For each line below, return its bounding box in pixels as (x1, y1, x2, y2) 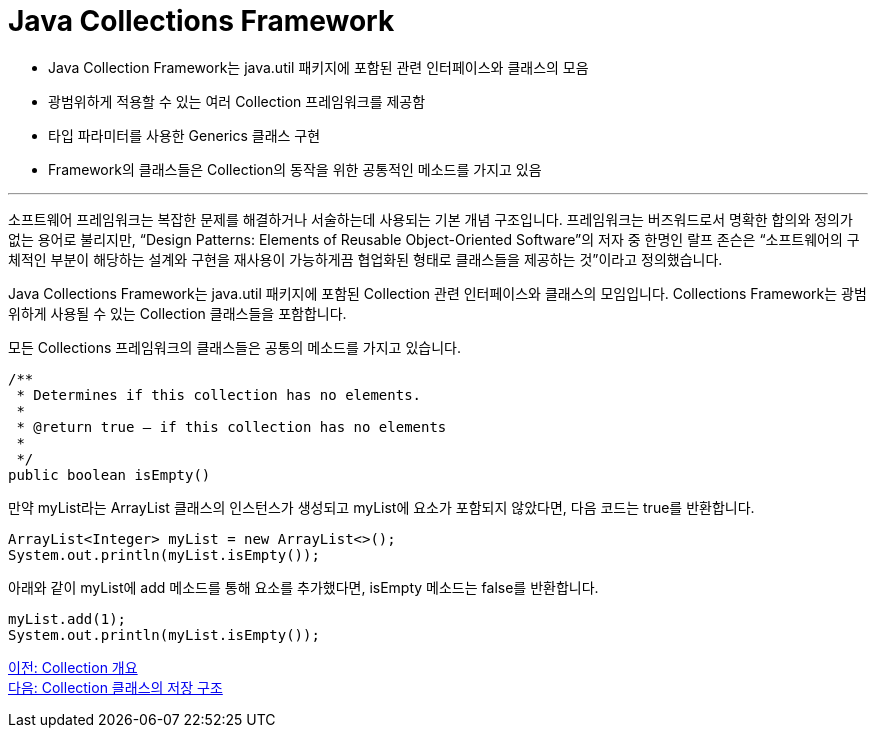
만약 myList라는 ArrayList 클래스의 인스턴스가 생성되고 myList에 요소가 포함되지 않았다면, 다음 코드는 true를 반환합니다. (8, 498, 755, 516)
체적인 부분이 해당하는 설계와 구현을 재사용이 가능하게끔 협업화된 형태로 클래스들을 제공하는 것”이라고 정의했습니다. (8, 250, 723, 268)
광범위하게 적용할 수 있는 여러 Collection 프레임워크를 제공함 (48, 92, 426, 110)
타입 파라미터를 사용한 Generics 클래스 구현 (48, 126, 321, 144)
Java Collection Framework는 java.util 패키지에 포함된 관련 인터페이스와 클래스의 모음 (48, 58, 589, 76)
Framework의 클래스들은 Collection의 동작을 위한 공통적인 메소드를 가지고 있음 (48, 160, 542, 178)
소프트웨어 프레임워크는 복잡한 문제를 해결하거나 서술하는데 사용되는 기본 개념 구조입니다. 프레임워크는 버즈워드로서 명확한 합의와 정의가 (8, 210, 853, 228)
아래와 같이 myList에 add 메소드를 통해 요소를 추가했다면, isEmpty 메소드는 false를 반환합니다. (8, 578, 599, 596)
